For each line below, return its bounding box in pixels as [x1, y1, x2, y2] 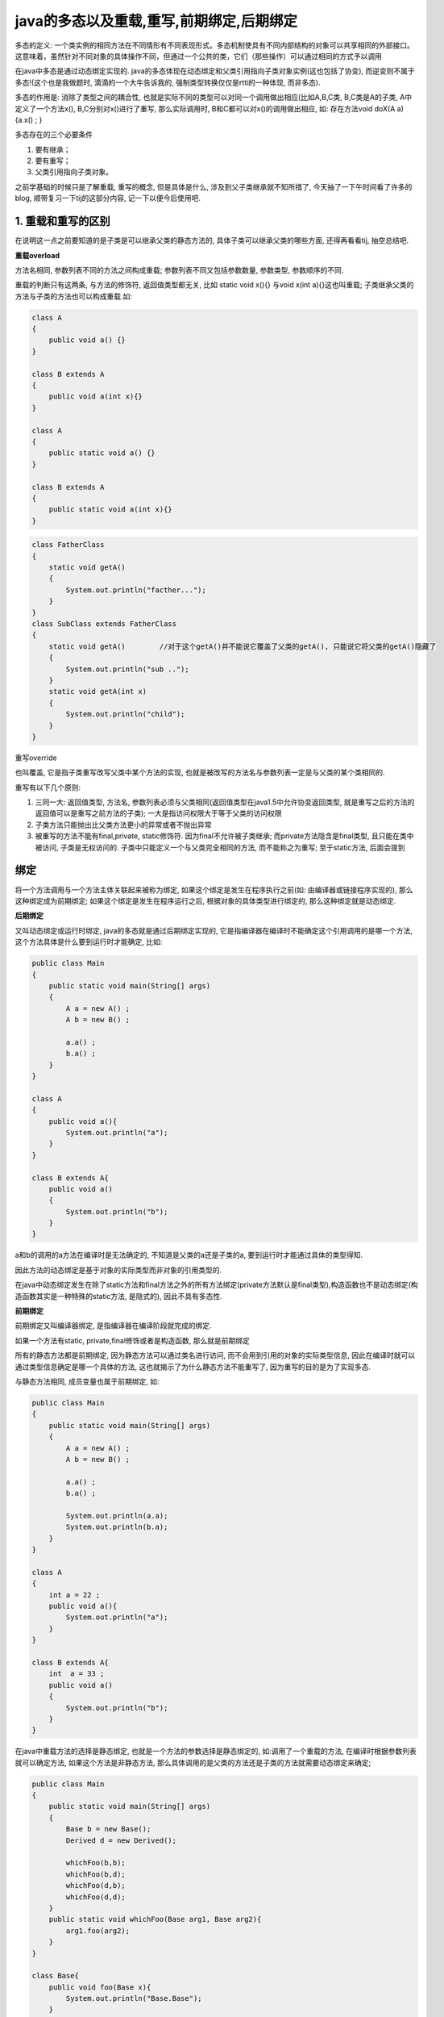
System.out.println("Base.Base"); [65, 1994, 202, 2003]
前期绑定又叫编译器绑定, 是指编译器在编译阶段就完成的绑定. [15, 1321, 213, 1330]
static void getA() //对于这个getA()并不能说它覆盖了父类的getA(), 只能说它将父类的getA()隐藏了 [48, 641, 437, 651]
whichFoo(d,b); [65, 1881, 127, 1890]
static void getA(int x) [48, 687, 147, 696]
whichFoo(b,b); [65, 1858, 127, 1868]
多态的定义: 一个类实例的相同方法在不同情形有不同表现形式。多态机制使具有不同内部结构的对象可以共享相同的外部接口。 [15, 40, 414, 50]
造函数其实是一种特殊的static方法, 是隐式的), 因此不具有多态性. [15, 1291, 222, 1301]
